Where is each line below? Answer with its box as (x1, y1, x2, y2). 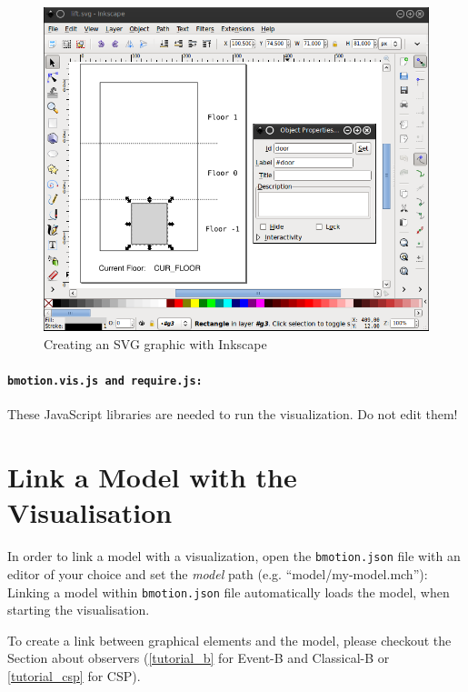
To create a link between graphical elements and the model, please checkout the (7, 630, 452, 649)
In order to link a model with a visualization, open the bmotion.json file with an (7, 547, 461, 566)
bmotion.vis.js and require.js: (7, 375, 203, 388)
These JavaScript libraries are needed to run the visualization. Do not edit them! (7, 405, 458, 424)
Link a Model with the (7, 458, 297, 496)
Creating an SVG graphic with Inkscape (44, 334, 267, 353)
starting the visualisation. (7, 600, 150, 619)
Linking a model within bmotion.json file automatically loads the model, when (7, 582, 450, 601)
